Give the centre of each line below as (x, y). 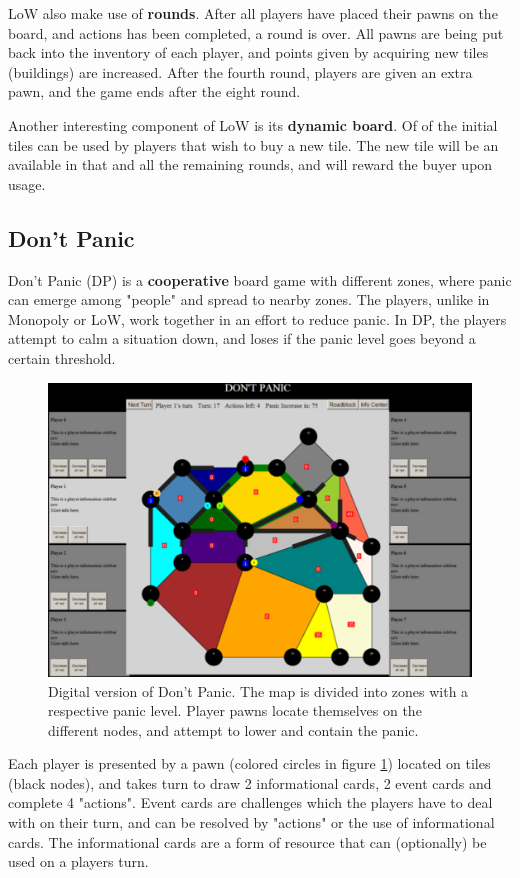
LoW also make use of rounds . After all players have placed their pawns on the (253, 13)
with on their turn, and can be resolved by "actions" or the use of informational (251, 822)
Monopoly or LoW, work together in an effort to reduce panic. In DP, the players (257, 318)
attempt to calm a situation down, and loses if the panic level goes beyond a (242, 338)
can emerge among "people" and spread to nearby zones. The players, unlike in (249, 299)
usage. (27, 183)
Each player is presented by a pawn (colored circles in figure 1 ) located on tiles (249, 763)
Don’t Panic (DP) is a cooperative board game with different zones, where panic (260, 279)
